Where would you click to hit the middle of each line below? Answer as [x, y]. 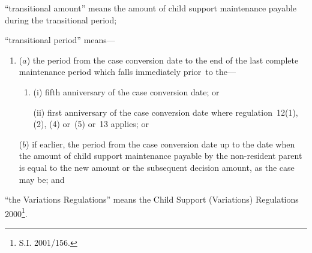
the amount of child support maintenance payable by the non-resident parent [160, 156]
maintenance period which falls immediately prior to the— [127, 72]
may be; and [42, 179]
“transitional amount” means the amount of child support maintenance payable [151, 8]
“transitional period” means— [60, 40]
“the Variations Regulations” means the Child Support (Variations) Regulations [152, 199]
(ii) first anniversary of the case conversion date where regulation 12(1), [166, 112]
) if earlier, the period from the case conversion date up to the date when [160, 144]
